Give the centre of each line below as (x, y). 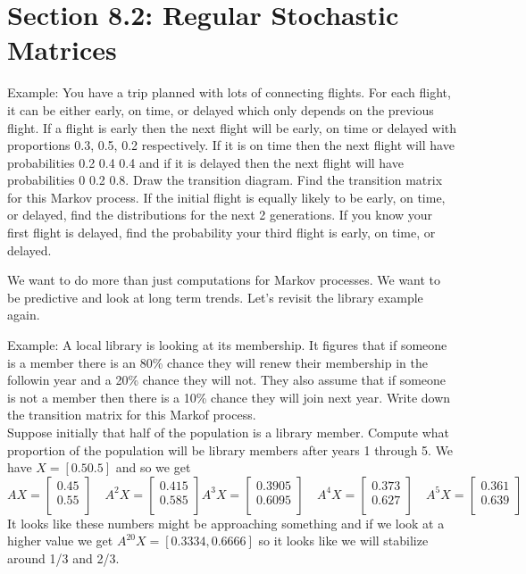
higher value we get (60, 541)
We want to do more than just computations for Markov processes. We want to (224, 280)
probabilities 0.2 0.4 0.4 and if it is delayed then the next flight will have (205, 162)
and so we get (153, 467)
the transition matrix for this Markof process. (132, 415)
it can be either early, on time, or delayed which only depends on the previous (221, 109)
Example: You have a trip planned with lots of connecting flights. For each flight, (229, 92)
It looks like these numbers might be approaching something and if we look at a (226, 523)
